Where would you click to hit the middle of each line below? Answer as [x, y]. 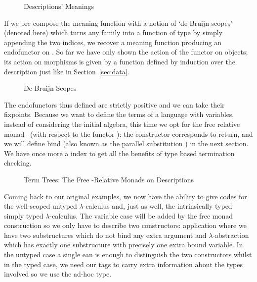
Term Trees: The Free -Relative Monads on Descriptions [109, 179]
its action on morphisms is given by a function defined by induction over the [120, 61]
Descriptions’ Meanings [59, 6]
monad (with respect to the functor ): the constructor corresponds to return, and [128, 134]
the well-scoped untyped [41, 206]
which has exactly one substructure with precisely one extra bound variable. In [124, 245]
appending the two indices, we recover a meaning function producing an [113, 42]
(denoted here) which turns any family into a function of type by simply [113, 32]
